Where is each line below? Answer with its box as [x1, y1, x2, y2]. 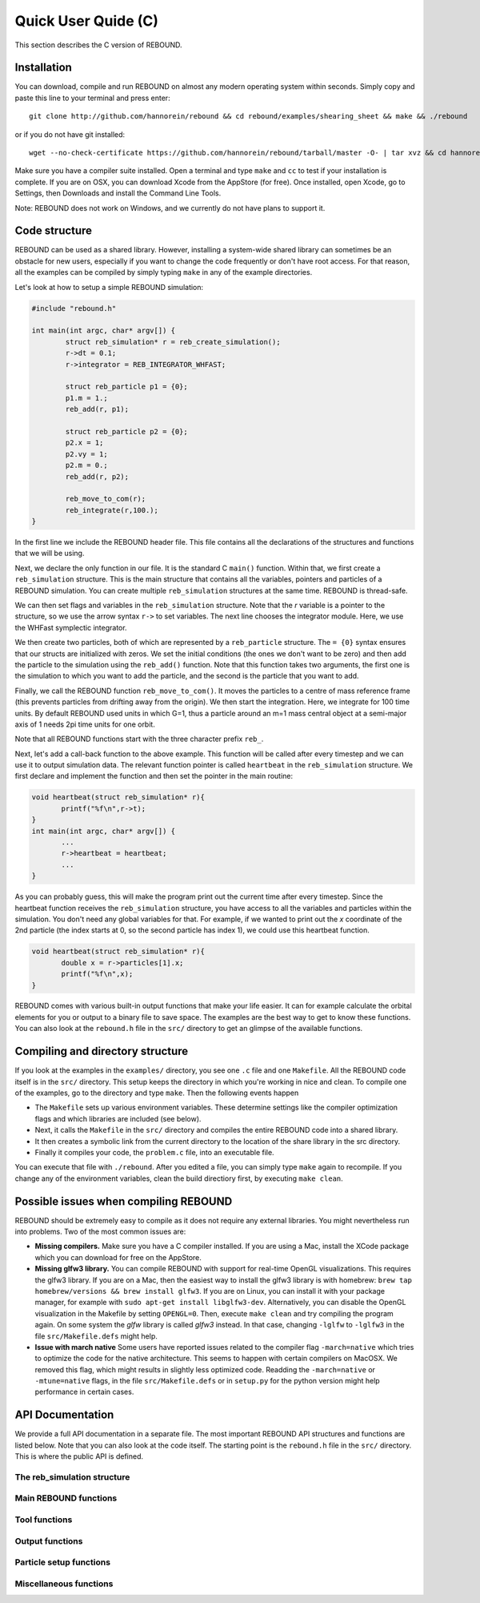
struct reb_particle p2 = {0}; [65, 427, 188, 436]
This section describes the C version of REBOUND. [14, 40, 182, 50]
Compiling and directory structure [14, 1045, 189, 1058]
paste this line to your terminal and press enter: [14, 93, 171, 103]
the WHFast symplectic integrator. [14, 622, 127, 632]
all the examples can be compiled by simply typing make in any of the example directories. [14, 268, 313, 277]
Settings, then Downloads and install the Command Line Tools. [14, 188, 222, 198]
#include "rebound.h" [31, 304, 117, 312]
